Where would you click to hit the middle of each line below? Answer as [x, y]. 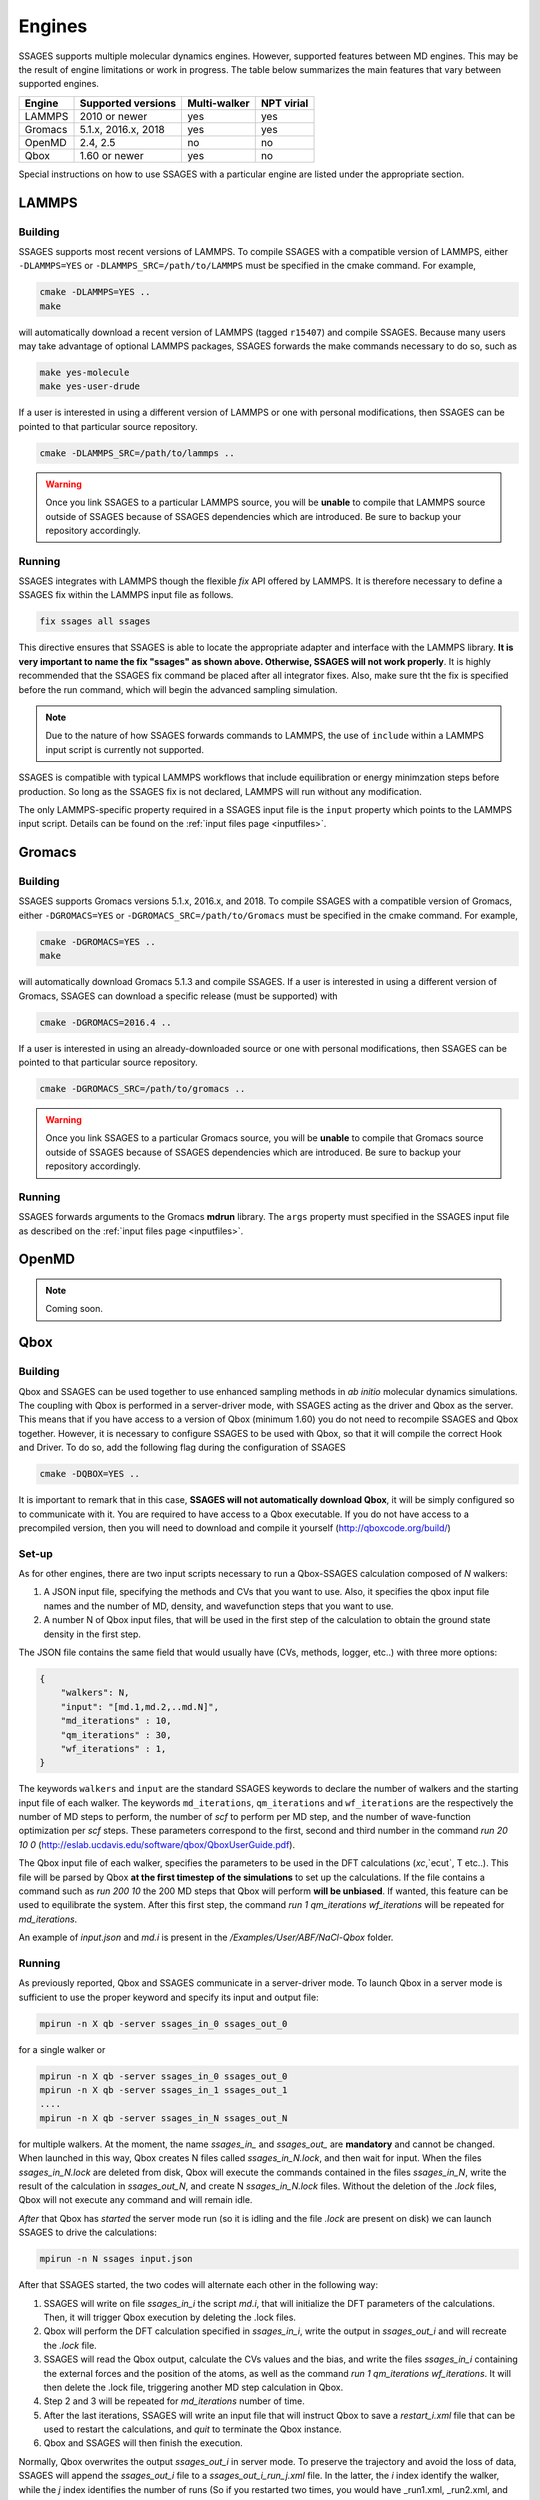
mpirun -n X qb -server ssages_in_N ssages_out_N [163, 2118]
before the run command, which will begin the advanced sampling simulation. [178, 689]
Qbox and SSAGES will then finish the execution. [143, 2443]
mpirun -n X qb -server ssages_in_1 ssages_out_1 [163, 2090]
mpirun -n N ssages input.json [116, 2259]
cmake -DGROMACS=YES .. [98, 941]
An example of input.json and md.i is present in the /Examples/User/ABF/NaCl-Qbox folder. [206, 1937]
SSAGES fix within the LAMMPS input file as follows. [126, 595]
